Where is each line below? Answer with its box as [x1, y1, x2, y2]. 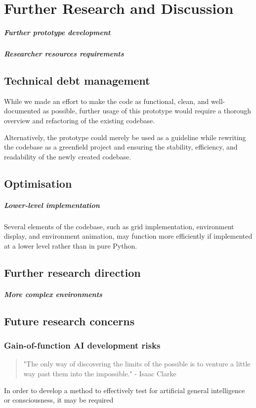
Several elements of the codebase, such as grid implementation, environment [4, 221, 234, 231]
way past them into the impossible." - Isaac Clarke [23, 368, 176, 378]
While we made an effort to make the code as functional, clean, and [4, 96, 209, 106]
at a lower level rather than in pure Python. [4, 240, 137, 251]
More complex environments [4, 289, 102, 299]
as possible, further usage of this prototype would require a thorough [43, 105, 251, 116]
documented [4, 105, 41, 116]
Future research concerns [4, 313, 135, 328]
